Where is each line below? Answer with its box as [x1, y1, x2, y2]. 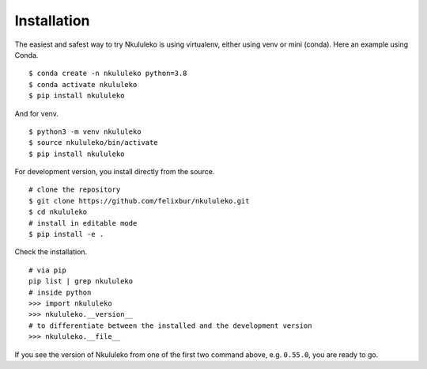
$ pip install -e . [28, 230, 104, 239]
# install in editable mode [28, 219, 138, 227]
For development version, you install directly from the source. [14, 167, 215, 177]
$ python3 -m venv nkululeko [28, 127, 142, 136]
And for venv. [14, 108, 59, 118]
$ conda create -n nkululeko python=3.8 [28, 69, 187, 78]
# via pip [28, 265, 66, 275]
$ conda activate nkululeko [28, 80, 138, 89]
